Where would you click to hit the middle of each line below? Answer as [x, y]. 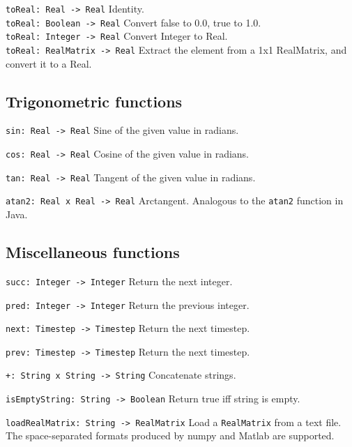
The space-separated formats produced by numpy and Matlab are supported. [170, 435]
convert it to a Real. [49, 63]
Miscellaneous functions [93, 252]
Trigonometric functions [94, 101]
